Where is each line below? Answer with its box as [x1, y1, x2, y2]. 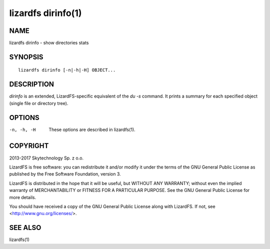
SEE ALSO [9, 223, 41, 232]
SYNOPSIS [9, 52, 43, 61]
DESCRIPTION [9, 80, 54, 88]
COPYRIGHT [9, 141, 49, 150]
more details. [9, 194, 36, 200]
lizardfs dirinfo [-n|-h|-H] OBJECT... [18, 67, 116, 73]
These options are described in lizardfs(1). [48, 126, 135, 132]
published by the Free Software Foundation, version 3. [9, 171, 121, 177]
